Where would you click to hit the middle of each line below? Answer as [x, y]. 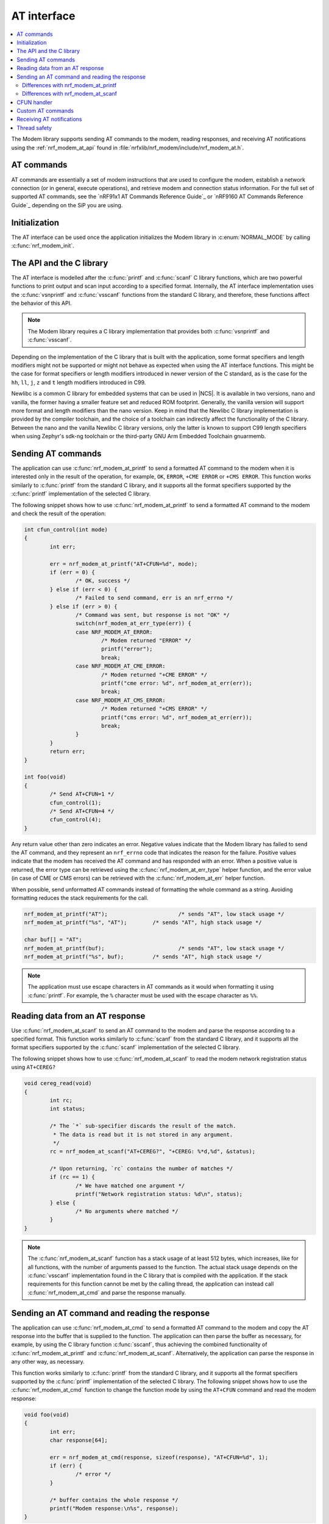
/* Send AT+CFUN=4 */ [82, 811]
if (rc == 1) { [73, 1177]
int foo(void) [45, 777]
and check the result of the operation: [59, 514]
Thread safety [34, 127]
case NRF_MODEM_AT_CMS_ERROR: [120, 700]
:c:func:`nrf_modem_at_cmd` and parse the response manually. [107, 1292]
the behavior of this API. [41, 303]
